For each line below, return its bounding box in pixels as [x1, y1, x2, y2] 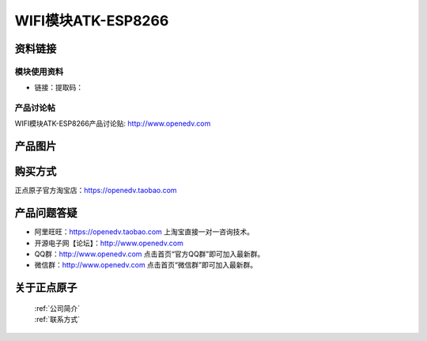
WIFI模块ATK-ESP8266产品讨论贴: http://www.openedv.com [14, 119, 211, 128]
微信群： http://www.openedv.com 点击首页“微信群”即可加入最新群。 [34, 260, 257, 270]
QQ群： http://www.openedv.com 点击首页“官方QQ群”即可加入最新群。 [34, 249, 265, 259]
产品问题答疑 [14, 206, 77, 220]
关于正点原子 [14, 281, 77, 294]
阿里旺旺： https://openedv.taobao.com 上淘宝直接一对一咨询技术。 [34, 227, 255, 237]
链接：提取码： [34, 83, 83, 93]
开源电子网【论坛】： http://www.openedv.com [34, 238, 183, 248]
